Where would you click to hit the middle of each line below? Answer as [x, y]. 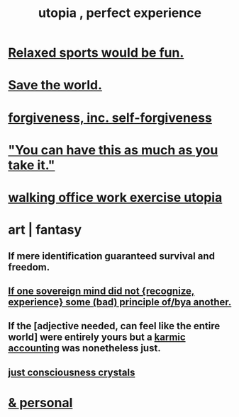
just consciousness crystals [72, 372]
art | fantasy [45, 230]
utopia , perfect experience [120, 13]
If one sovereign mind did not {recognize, [101, 291]
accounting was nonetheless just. [85, 348]
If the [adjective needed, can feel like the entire [114, 326]
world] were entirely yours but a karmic [97, 337]
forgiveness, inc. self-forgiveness [110, 118]
